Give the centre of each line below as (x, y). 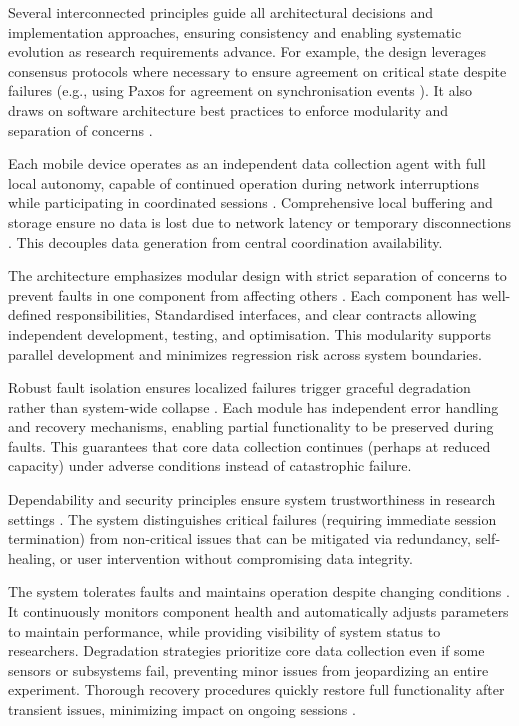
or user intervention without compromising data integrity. (236, 557)
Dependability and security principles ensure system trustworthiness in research (252, 499)
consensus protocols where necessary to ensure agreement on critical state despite (257, 70)
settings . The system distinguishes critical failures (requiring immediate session (252, 518)
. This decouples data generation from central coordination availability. (225, 241)
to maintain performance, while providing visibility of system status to (224, 630)
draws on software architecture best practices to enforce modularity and (228, 109)
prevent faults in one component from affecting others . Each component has (243, 294)
